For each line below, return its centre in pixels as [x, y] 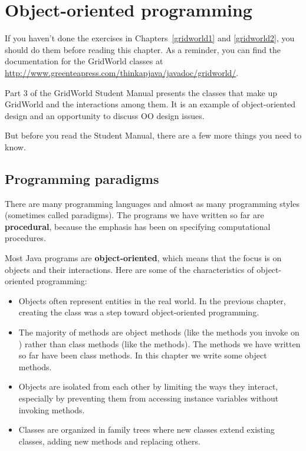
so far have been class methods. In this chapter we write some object [143, 355]
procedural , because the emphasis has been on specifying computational [138, 226]
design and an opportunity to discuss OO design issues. [105, 115]
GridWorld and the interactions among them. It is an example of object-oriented [150, 104]
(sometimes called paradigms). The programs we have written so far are [134, 215]
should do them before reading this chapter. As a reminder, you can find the [143, 49]
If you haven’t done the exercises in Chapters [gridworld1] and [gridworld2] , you [150, 38]
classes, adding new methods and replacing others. [109, 441]
